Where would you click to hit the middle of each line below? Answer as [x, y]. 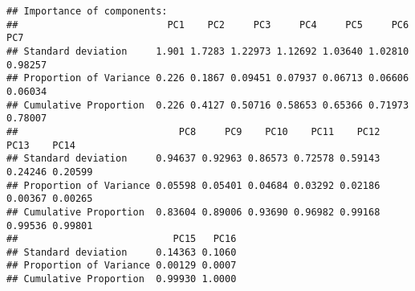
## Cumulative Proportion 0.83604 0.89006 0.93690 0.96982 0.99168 [193, 212]
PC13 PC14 [41, 145]
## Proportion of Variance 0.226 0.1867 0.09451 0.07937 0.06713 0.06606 [208, 78]
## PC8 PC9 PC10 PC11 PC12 [193, 131]
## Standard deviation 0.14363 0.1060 [122, 252]
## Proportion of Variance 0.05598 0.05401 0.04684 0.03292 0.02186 [193, 185]
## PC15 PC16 [122, 239]
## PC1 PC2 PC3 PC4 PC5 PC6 [208, 25]
